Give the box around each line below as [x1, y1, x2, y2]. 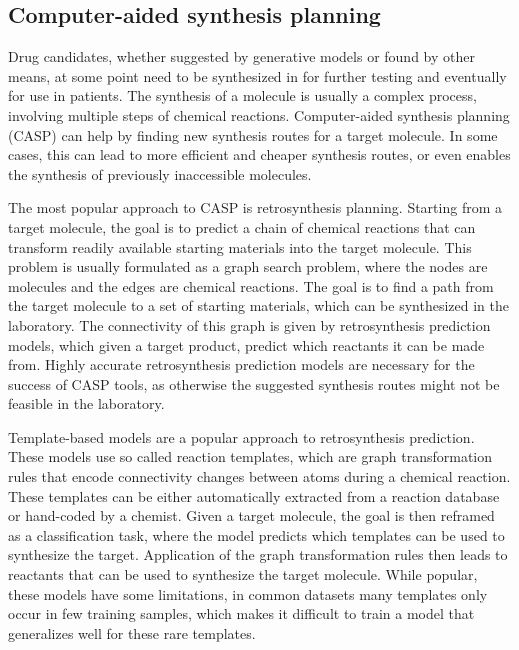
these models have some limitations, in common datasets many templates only [8, 583, 488, 604]
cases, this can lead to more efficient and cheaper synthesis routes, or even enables [8, 144, 511, 165]
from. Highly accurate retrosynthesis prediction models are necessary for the [8, 354, 475, 375]
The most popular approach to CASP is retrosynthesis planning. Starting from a [8, 197, 502, 218]
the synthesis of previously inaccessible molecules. [8, 163, 312, 184]
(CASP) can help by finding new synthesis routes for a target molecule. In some [8, 124, 498, 145]
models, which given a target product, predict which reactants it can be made [8, 334, 485, 355]
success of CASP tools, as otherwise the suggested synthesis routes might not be [8, 373, 500, 394]
